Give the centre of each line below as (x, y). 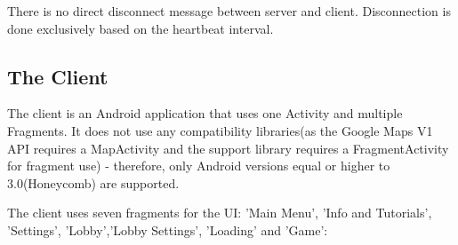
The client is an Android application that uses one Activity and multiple (205, 113)
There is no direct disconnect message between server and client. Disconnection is (229, 11)
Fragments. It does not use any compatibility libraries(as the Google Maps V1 (220, 130)
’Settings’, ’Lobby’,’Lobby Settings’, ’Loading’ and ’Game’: (168, 229)
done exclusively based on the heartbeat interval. (141, 28)
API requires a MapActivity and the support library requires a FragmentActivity (228, 148)
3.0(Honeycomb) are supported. (93, 182)
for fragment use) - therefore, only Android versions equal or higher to (199, 166)
